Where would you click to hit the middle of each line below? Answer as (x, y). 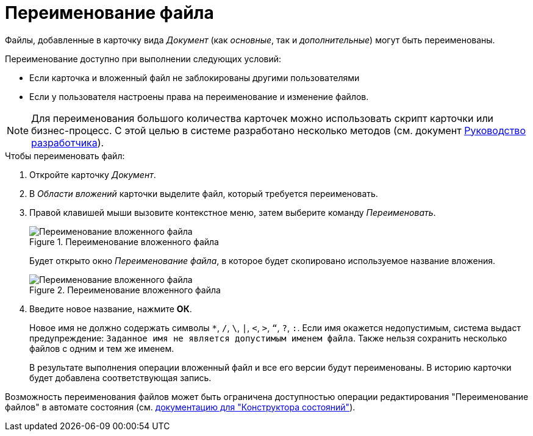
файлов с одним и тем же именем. (102, 348)
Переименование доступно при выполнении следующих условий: (143, 59)
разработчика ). (68, 142)
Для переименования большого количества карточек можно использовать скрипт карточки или (263, 118)
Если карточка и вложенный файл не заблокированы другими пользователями (195, 77)
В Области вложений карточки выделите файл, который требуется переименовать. (204, 193)
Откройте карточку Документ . (93, 174)
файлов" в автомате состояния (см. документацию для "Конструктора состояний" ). (180, 407)
